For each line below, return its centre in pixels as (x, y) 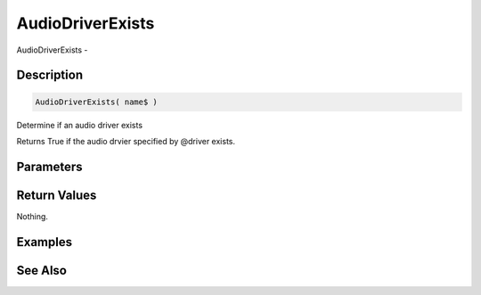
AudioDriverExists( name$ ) (96, 102)
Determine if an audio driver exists (79, 125)
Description (50, 75)
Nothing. (33, 216)
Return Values (57, 195)
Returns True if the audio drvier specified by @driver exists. (126, 141)
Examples (45, 242)
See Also (41, 270)
